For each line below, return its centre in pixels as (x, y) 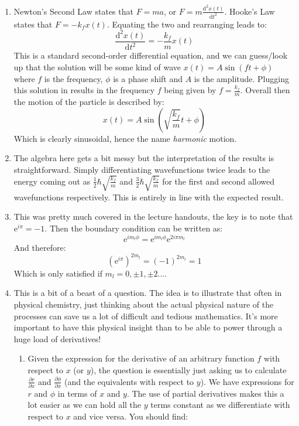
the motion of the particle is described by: (89, 101)
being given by (190, 90)
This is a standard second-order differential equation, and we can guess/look (151, 55)
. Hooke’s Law (250, 11)
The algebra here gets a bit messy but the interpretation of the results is (144, 158)
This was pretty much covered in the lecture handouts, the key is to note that (153, 217)
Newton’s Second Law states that (73, 11)
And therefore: (40, 247)
